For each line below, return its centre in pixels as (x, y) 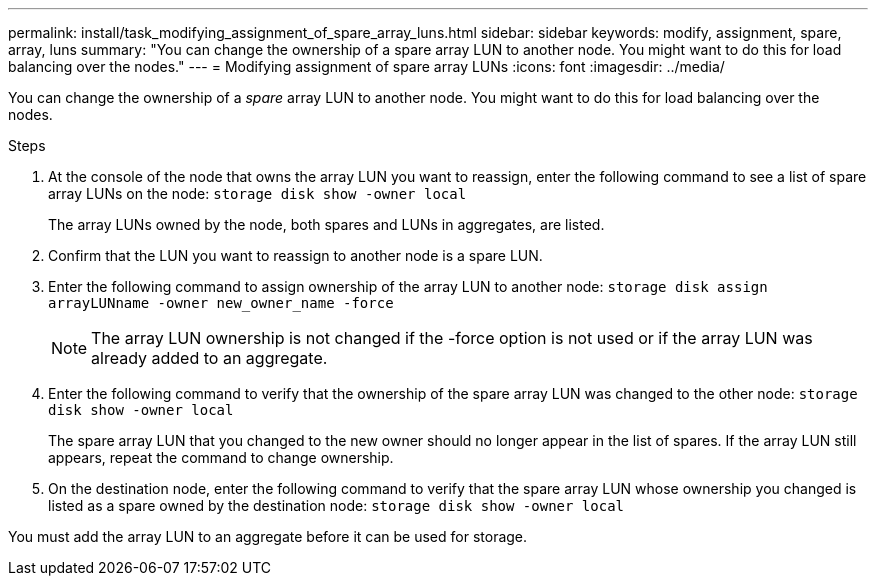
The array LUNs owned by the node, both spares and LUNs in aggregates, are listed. (326, 224)
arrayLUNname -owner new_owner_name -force (221, 303)
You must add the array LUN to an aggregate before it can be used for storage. (268, 536)
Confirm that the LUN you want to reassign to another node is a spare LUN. (295, 255)
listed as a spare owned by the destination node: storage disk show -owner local (336, 505)
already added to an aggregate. (209, 358)
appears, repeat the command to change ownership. (221, 457)
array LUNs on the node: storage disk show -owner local (257, 193)
